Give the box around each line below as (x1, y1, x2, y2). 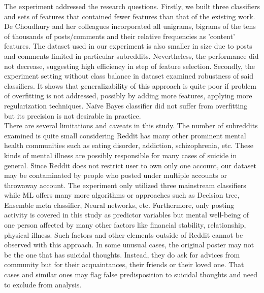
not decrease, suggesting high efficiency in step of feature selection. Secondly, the (4, 60, 255, 71)
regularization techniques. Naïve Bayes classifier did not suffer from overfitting (4, 100, 248, 111)
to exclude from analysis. (4, 279, 82, 289)
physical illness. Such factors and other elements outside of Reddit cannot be (4, 229, 243, 240)
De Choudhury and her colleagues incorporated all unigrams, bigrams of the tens (4, 21, 256, 31)
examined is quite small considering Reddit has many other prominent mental (4, 130, 246, 140)
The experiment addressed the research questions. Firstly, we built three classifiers (4, 1, 260, 11)
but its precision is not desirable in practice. (4, 110, 141, 121)
